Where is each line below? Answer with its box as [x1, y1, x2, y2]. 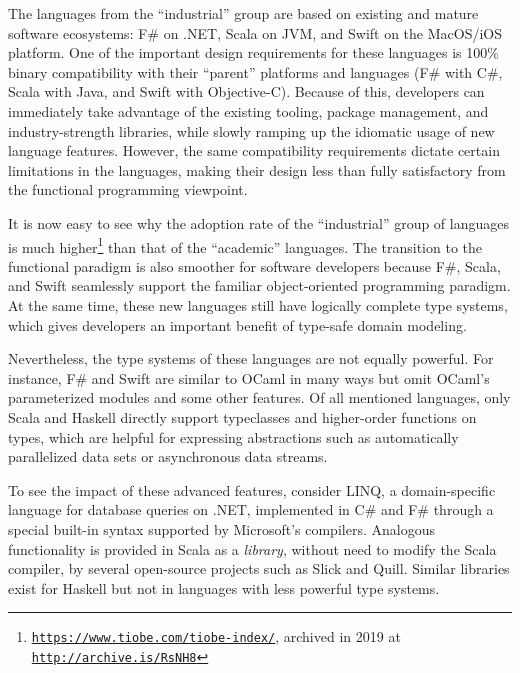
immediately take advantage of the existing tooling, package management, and [8, 100, 489, 121]
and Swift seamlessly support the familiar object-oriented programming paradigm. [8, 275, 511, 296]
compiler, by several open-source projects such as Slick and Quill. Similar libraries [8, 558, 510, 579]
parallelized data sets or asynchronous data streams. [8, 446, 328, 467]
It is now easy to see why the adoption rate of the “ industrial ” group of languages [8, 212, 510, 233]
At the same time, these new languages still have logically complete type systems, [8, 294, 508, 315]
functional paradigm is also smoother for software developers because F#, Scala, [8, 255, 501, 276]
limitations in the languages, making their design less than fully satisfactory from [8, 159, 506, 180]
